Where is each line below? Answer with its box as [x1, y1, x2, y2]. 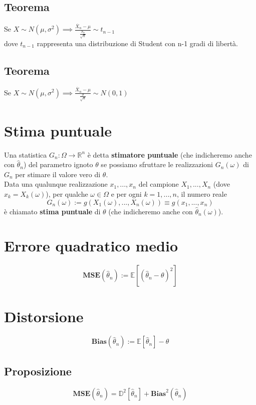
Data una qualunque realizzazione [4, 179, 108, 189]
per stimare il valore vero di [15, 169, 101, 179]
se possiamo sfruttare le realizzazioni [101, 159, 213, 170]
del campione [138, 179, 179, 189]
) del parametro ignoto [23, 159, 93, 170]
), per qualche [46, 189, 88, 199]
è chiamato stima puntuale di [4, 206, 101, 216]
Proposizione [4, 363, 72, 378]
